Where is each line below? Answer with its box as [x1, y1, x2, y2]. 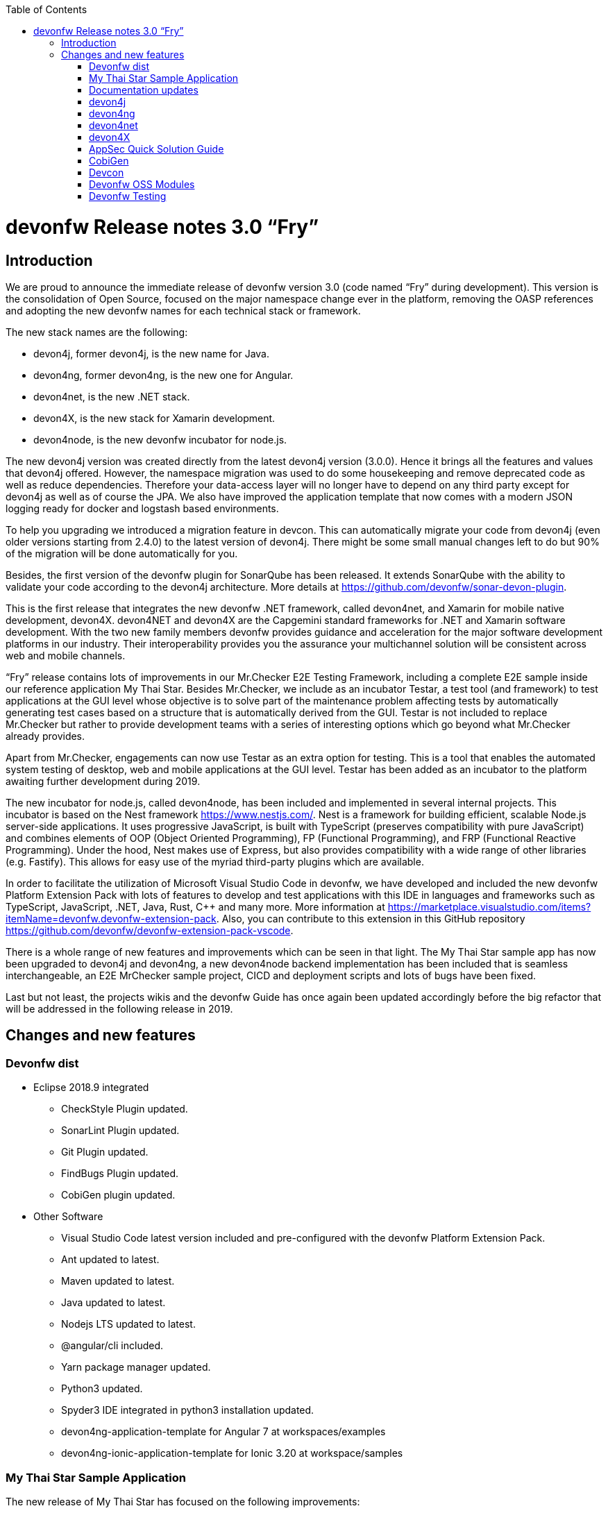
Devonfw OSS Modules [89, 178, 195, 190]
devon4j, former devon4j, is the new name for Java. [33, 347, 270, 360]
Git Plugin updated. [61, 1146, 149, 1158]
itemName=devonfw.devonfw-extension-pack [6, 912, 217, 924]
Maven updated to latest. [61, 1275, 175, 1287]
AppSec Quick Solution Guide [89, 143, 224, 155]
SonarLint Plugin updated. [61, 1124, 180, 1137]
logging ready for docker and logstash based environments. [6, 502, 279, 514]
